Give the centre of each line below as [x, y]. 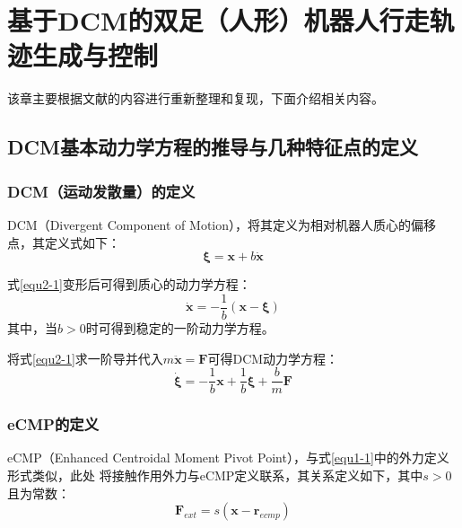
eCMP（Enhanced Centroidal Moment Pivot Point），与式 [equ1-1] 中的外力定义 [228, 458]
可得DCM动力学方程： [273, 358]
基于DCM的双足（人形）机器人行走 [218, 20]
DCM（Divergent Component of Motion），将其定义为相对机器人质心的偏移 [222, 224]
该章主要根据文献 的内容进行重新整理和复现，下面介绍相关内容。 [196, 98]
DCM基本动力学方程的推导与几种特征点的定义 [213, 147]
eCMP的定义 [53, 424]
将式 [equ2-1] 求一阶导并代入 [85, 358]
